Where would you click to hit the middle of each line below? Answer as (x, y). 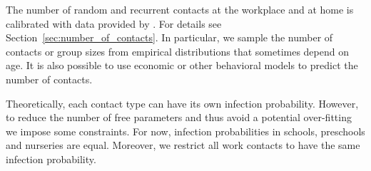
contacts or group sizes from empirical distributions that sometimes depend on (177, 51)
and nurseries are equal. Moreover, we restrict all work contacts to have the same (183, 145)
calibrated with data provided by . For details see (114, 23)
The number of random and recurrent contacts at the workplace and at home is (180, 9)
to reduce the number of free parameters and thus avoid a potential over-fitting (179, 117)
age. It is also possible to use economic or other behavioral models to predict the (182, 65)
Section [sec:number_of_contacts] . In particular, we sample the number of (169, 37)
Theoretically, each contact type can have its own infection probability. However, (182, 103)
